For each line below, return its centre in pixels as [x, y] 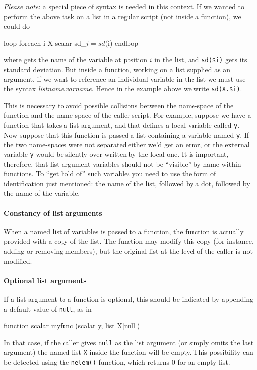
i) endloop [123, 42]
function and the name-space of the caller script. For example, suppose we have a [128, 115]
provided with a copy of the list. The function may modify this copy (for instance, [129, 241]
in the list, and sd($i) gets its [201, 59]
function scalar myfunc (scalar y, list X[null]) [72, 326]
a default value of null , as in [48, 309]
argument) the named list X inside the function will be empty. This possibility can [128, 352]
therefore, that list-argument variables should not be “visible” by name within [123, 164]
